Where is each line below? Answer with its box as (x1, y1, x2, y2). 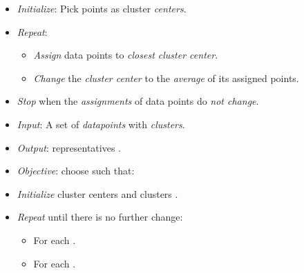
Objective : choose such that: (17, 163, 135, 178)
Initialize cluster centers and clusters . (17, 186, 178, 201)
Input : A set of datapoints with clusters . (17, 117, 185, 131)
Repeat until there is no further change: (17, 210, 183, 224)
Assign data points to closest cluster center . (33, 48, 218, 62)
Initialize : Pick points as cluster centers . (17, 1, 187, 15)
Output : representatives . (17, 140, 121, 154)
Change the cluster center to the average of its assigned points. (33, 70, 299, 85)
